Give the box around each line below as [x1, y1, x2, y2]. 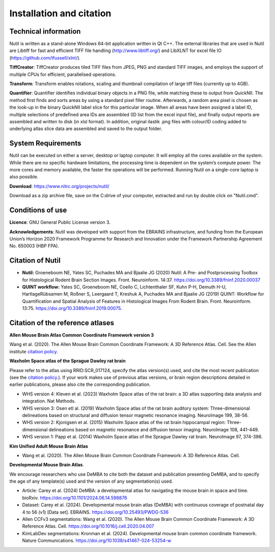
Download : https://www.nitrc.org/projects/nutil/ [9, 183, 109, 189]
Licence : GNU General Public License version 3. [9, 219, 111, 225]
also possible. [9, 174, 39, 180]
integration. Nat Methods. [22, 398, 76, 404]
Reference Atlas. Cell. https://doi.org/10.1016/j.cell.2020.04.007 [22, 523, 154, 530]
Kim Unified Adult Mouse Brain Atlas [9, 443, 89, 449]
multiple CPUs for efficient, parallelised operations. [9, 71, 117, 77]
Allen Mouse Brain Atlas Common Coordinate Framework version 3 [9, 332, 154, 338]
